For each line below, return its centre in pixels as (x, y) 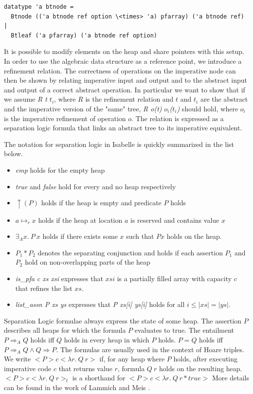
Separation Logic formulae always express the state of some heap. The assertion (123, 320)
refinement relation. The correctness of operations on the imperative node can (120, 70)
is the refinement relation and (129, 99)
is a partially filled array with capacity (174, 278)
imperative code (28, 368)
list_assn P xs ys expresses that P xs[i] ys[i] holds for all (100, 304)
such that (140, 236)
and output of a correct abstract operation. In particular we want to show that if (125, 89)
